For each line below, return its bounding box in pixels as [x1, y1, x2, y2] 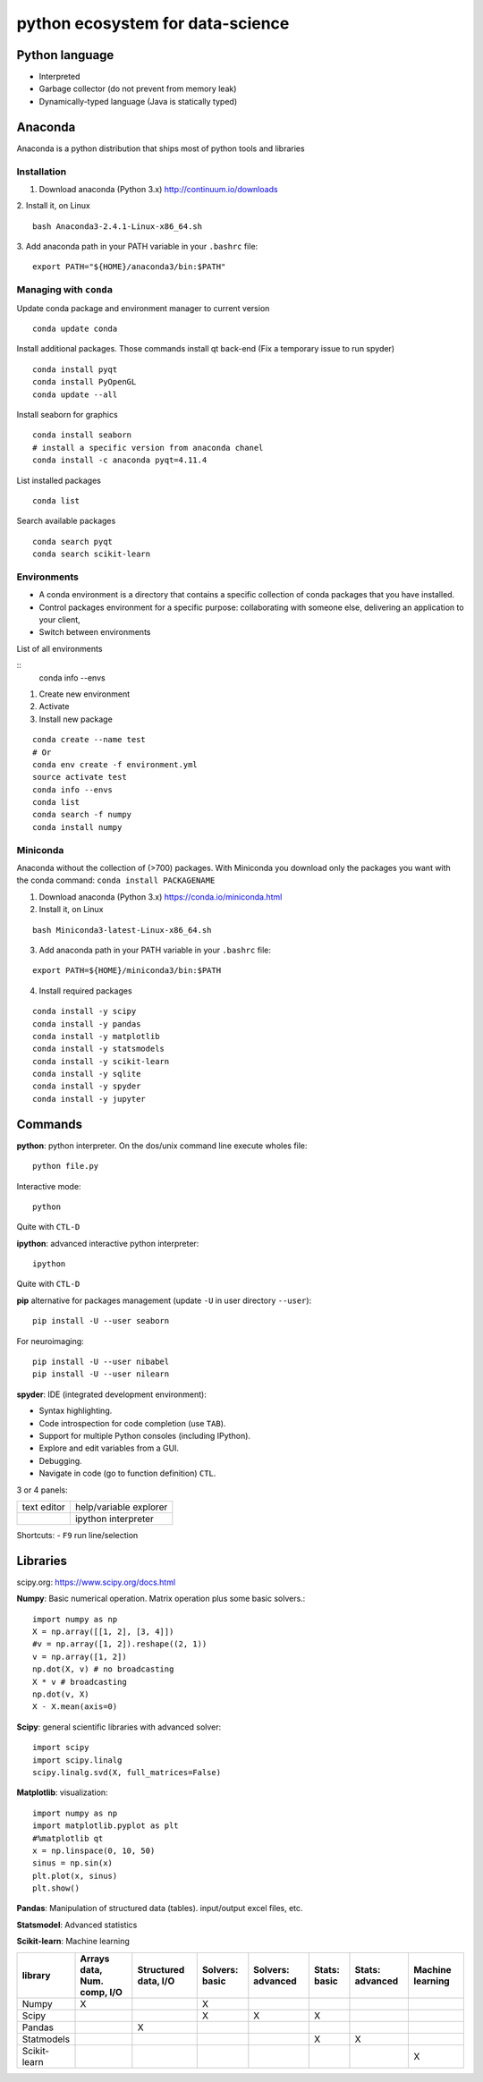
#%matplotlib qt [32, 1833, 104, 1843]
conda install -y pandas [32, 1019, 141, 1028]
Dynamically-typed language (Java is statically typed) [38, 96, 237, 106]
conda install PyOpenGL [32, 377, 137, 387]
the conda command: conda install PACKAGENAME [16, 875, 216, 885]
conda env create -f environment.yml [32, 759, 199, 769]
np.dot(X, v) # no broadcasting [32, 1664, 174, 1674]
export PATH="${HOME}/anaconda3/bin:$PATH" [32, 262, 226, 272]
